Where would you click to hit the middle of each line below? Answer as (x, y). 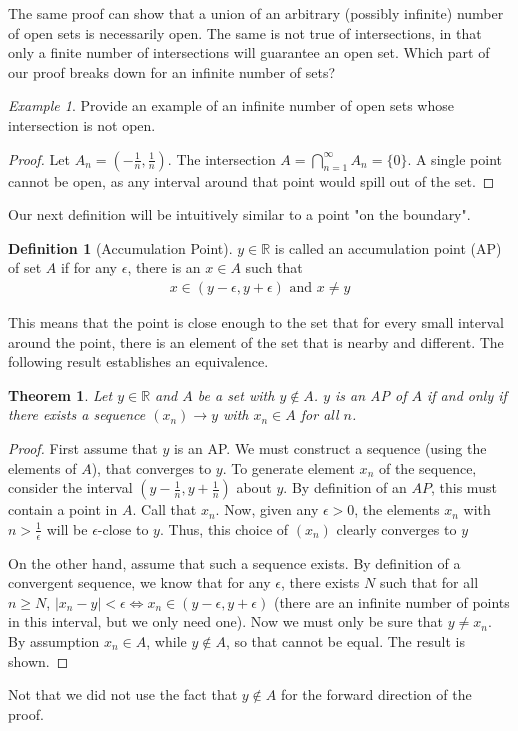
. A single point (454, 158)
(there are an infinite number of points (391, 601)
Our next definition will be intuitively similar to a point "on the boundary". (239, 214)
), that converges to (151, 467)
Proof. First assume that (83, 447)
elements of (42, 467)
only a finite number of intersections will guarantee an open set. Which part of (249, 52)
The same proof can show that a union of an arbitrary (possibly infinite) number (256, 13)
